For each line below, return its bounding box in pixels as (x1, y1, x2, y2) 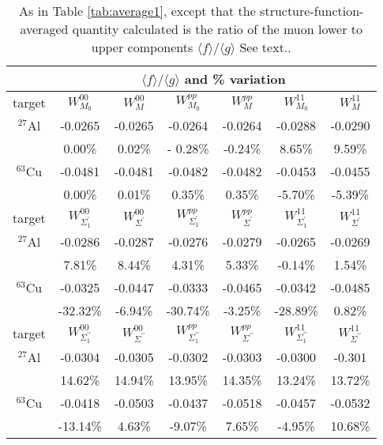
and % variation (184, 70, 286, 88)
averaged (20, 20, 69, 38)
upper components (91, 38, 193, 56)
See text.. (239, 38, 291, 56)
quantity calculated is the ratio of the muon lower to (72, 20, 363, 38)
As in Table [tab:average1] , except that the (19, 2, 256, 20)
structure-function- (260, 2, 364, 20)
